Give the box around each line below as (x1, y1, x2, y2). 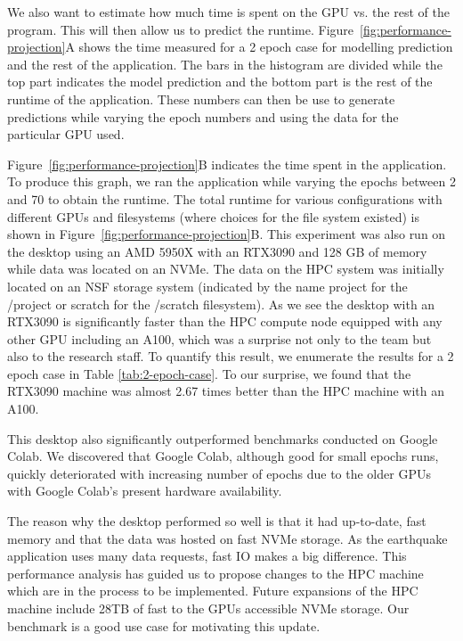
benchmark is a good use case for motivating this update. (7, 616, 321, 635)
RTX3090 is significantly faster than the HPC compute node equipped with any (7, 312, 443, 331)
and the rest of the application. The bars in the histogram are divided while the (7, 54, 443, 73)
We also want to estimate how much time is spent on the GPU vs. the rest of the (7, 3, 450, 21)
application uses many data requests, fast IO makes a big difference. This (7, 546, 407, 565)
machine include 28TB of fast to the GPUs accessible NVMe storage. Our (7, 599, 410, 617)
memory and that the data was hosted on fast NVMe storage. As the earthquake (7, 529, 448, 547)
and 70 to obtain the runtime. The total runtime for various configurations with (7, 189, 443, 208)
